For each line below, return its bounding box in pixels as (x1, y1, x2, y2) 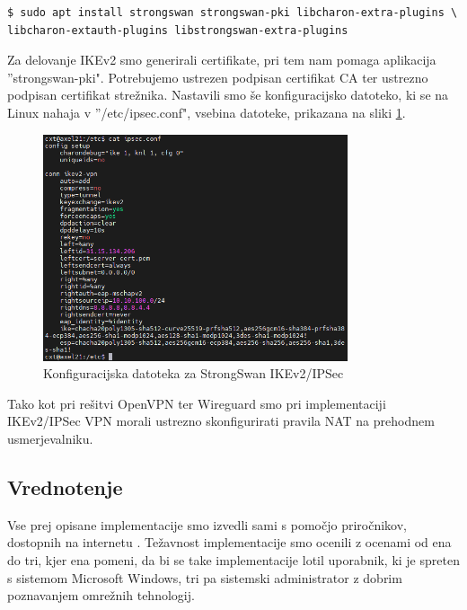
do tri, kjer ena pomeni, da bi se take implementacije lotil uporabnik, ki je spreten (7, 550, 460, 569)
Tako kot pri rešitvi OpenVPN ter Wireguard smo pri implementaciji (7, 393, 386, 412)
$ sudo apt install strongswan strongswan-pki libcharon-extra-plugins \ (7, 6, 458, 19)
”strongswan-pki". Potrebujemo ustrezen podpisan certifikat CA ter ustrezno (7, 67, 428, 86)
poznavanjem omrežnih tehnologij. (7, 586, 195, 605)
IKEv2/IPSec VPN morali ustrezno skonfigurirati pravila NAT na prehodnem (7, 411, 435, 430)
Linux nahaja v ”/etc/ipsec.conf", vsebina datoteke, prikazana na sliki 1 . (7, 102, 406, 121)
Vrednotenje (7, 473, 123, 500)
